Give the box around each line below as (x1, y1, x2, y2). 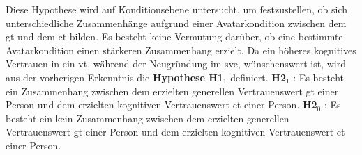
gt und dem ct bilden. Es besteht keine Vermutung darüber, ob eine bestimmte (6, 29, 343, 44)
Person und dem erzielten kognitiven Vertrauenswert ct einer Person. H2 (6, 97, 317, 112)
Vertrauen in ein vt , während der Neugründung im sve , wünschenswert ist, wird (6, 56, 346, 71)
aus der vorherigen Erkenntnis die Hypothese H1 (6, 70, 223, 84)
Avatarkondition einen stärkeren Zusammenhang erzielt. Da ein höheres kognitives (6, 42, 356, 57)
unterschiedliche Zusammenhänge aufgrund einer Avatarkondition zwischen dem (6, 15, 347, 30)
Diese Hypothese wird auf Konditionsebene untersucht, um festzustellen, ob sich (6, 2, 348, 16)
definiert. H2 (230, 70, 286, 84)
